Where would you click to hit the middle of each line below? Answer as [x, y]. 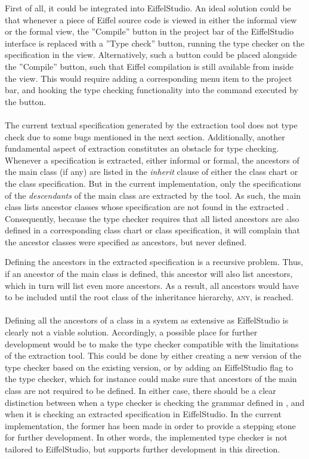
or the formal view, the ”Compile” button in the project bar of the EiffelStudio [149, 31]
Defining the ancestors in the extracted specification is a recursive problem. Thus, [154, 262]
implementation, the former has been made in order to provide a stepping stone [150, 425]
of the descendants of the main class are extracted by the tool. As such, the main [153, 195]
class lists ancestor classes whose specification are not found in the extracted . [147, 207]
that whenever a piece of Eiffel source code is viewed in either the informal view [151, 19]
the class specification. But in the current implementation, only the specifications [153, 183]
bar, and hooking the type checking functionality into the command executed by [152, 90]
